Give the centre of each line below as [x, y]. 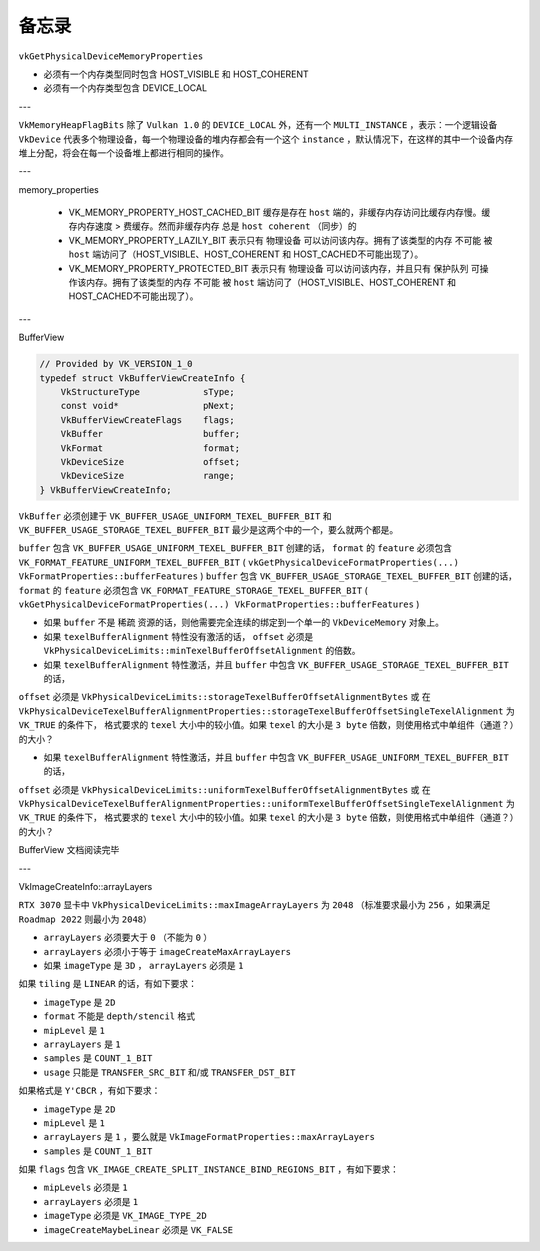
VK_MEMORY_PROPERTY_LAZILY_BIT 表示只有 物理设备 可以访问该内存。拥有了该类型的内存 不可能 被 [280, 240]
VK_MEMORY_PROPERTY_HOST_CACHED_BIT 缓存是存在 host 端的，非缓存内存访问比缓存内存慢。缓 [279, 212]
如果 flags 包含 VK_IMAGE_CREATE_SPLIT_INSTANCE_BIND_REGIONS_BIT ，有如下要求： [209, 1169]
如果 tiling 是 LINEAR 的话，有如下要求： [107, 984]
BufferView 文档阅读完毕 [69, 850]
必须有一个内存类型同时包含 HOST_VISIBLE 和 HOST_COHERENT [176, 74]
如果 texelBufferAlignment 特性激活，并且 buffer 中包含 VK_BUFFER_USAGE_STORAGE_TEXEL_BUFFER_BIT [276, 664]
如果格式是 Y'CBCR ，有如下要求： [89, 1091]
